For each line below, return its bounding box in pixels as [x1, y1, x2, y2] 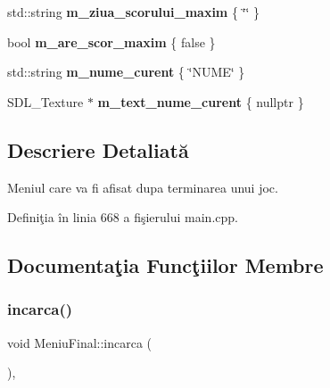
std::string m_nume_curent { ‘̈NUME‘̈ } [7, 62, 245, 81]
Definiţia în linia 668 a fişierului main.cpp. [7, 208, 238, 227]
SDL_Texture [7, 92, 84, 111]
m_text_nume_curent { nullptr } [97, 92, 304, 111]
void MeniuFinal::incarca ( [7, 333, 153, 351]
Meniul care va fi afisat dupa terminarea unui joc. [7, 177, 278, 196]
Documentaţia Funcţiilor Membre [7, 252, 324, 279]
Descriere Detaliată [7, 136, 189, 163]
